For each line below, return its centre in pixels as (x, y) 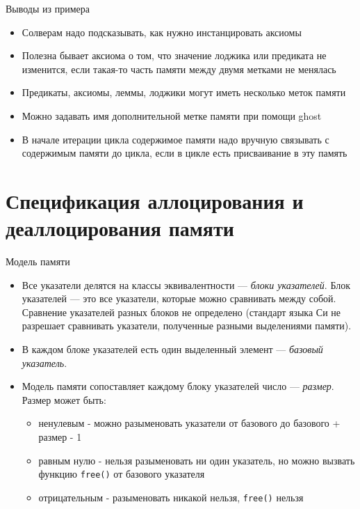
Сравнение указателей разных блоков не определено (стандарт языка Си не (181, 312)
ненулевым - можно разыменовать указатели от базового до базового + (189, 423)
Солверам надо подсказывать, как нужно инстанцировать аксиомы (162, 32)
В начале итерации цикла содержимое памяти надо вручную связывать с (175, 139)
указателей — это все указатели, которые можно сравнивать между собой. (179, 298)
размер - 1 (60, 437)
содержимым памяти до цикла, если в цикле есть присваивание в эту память (185, 153)
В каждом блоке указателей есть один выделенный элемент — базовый (172, 349)
